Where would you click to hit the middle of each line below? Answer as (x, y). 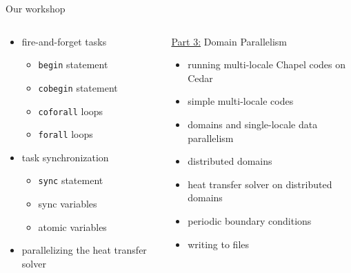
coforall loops (71, 111)
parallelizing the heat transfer (84, 250)
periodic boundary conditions (250, 220)
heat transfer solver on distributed (260, 184)
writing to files (219, 244)
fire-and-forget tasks (64, 41)
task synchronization (65, 157)
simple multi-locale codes (241, 101)
